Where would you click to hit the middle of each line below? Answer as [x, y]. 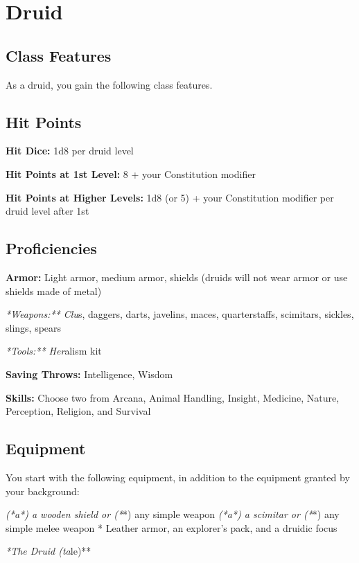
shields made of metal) [54, 291]
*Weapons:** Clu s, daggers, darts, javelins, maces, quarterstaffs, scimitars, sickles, [180, 314]
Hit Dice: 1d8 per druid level [70, 151]
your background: [43, 491]
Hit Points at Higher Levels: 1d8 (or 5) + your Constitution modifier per [170, 197]
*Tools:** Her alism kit [54, 351]
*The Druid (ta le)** [49, 551]
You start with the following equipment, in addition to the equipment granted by [178, 477]
